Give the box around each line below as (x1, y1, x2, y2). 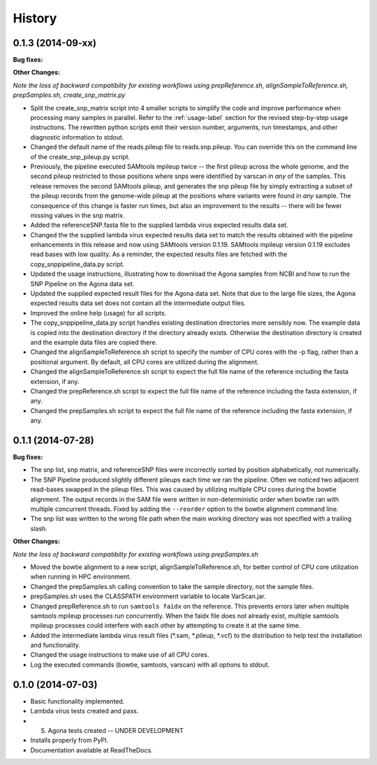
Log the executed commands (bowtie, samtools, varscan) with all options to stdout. (30, 660, 270, 669)
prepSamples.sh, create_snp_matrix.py (13, 91, 126, 99)
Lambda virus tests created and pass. (30, 707, 139, 715)
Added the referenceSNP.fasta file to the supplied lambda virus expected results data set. (30, 221, 289, 230)
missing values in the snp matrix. (30, 211, 125, 219)
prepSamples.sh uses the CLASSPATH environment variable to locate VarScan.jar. (30, 592, 267, 600)
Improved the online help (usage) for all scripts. (30, 309, 167, 317)
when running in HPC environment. (30, 572, 131, 581)
